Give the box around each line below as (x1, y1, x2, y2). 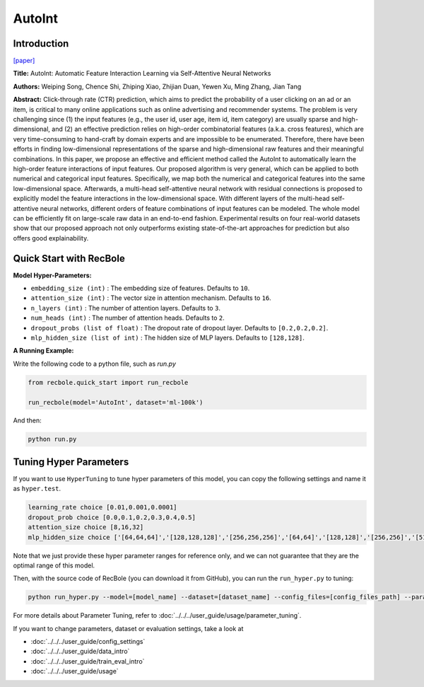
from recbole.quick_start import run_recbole (28, 379, 189, 386)
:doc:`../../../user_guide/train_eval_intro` (30, 657, 145, 665)
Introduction (13, 37, 69, 50)
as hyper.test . (13, 485, 61, 493)
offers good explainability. (13, 233, 89, 242)
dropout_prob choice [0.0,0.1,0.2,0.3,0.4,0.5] (28, 513, 196, 521)
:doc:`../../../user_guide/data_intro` (30, 647, 130, 656)
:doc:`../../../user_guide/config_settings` (30, 637, 146, 646)
